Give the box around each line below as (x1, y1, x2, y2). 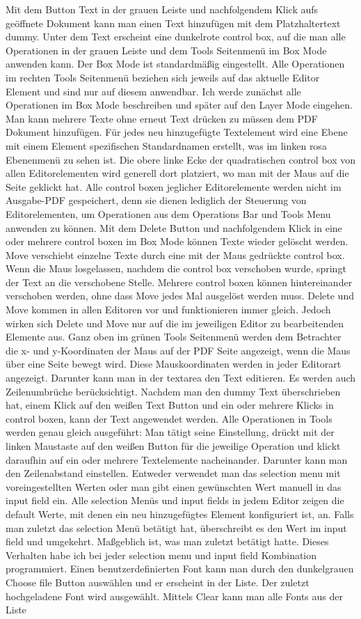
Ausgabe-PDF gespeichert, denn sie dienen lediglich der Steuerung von (6, 193, 307, 207)
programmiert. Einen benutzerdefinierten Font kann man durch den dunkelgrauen (6, 561, 354, 576)
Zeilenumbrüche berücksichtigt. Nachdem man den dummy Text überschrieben (6, 384, 341, 398)
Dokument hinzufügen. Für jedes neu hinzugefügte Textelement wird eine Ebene (6, 125, 348, 139)
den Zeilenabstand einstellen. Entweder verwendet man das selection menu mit (6, 466, 341, 480)
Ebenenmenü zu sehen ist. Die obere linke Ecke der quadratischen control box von (6, 152, 356, 166)
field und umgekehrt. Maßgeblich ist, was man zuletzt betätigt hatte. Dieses (6, 534, 329, 549)
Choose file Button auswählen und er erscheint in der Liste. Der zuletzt (6, 574, 310, 589)
